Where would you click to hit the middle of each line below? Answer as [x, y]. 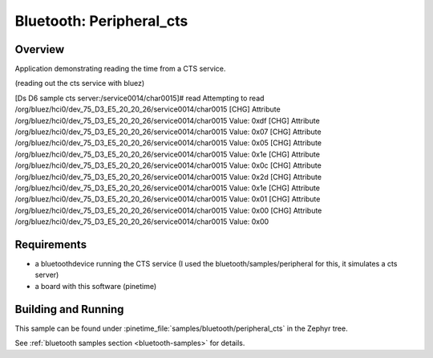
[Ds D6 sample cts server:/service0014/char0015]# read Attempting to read [140, 98]
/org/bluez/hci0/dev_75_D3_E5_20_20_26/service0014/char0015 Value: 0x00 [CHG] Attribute [168, 210]
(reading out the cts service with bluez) [80, 83]
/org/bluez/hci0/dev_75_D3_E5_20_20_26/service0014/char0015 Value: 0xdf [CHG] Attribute [167, 120]
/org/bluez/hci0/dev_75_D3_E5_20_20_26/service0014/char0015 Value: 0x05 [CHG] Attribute [168, 143]
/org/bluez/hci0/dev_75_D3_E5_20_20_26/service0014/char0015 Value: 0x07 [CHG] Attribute [168, 132]
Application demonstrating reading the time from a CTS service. [120, 69]
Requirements [51, 244]
